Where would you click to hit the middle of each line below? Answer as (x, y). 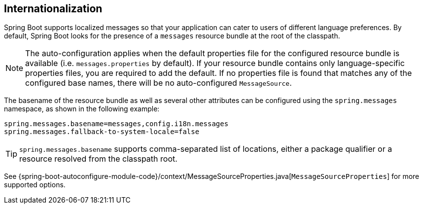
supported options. (35, 185)
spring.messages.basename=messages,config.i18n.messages (116, 124)
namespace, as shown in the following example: (82, 109)
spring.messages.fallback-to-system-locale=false (102, 132)
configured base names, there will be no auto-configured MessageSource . (159, 83)
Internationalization (53, 9)
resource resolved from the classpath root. (98, 159)
